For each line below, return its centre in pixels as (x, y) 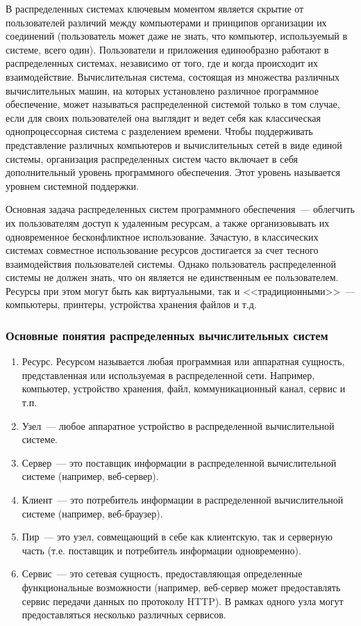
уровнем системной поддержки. (73, 185)
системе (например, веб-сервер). (90, 476)
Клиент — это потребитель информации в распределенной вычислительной (183, 500)
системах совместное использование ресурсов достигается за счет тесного (162, 250)
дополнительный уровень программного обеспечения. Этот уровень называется (173, 172)
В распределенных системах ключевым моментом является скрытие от (155, 8)
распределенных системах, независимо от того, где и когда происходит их (162, 63)
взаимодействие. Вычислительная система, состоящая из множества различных (173, 76)
